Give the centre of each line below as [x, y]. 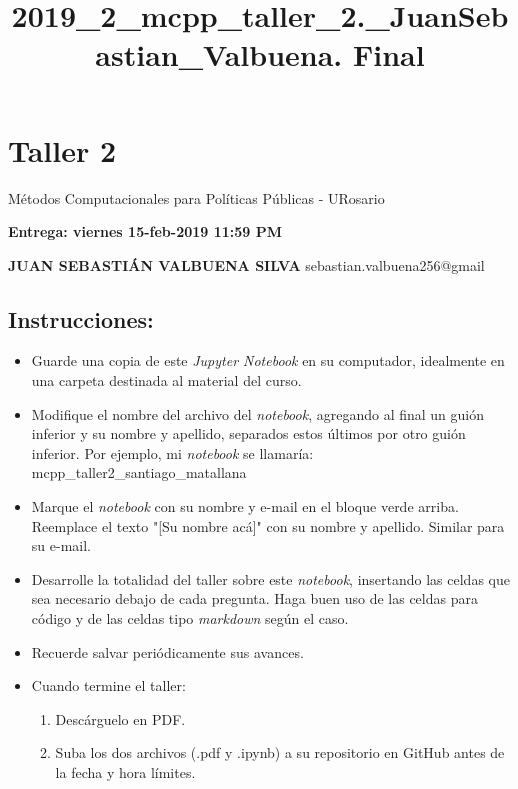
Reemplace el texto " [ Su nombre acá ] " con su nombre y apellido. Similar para [268, 525]
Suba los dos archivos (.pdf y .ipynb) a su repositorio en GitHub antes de [280, 752]
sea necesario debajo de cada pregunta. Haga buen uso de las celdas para [254, 598]
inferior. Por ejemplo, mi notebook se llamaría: [172, 452]
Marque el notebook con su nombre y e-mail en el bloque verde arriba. [245, 506]
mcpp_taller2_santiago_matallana [139, 472]
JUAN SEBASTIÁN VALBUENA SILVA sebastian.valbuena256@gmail [246, 264]
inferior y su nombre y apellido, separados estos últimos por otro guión [248, 433]
